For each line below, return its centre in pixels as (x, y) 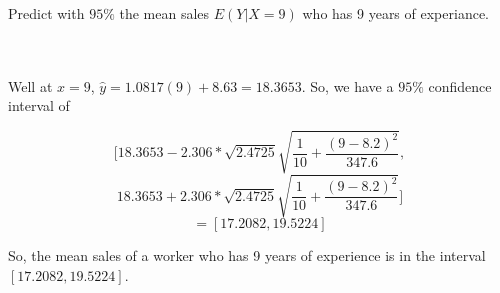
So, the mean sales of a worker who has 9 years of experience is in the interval (247, 255)
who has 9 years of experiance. (395, 13)
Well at (30, 85)
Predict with (46, 13)
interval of (39, 105)
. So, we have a (347, 85)
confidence (460, 85)
